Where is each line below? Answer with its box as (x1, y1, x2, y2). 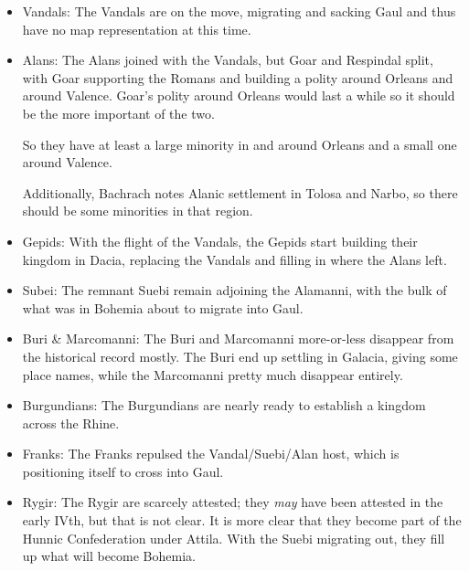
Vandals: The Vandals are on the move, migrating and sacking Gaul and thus (22, 2, 456, 20)
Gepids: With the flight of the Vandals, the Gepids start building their (22, 231, 418, 250)
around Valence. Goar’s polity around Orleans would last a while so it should (22, 86, 455, 105)
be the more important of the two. (22, 103, 215, 122)
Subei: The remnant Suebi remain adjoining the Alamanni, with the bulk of (22, 280, 447, 300)
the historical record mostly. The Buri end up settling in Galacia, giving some (22, 346, 458, 365)
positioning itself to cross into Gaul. (22, 461, 224, 481)
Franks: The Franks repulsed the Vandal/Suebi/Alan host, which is (22, 444, 400, 463)
